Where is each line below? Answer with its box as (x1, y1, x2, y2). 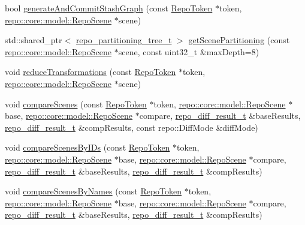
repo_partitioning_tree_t (76, 34, 172, 46)
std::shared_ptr (5, 34, 62, 46)
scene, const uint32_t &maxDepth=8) (118, 45, 259, 58)
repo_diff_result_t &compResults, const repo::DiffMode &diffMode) (5, 121, 258, 133)
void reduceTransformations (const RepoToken (5, 65, 176, 78)
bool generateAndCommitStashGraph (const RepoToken (5, 2, 213, 14)
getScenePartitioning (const (188, 34, 290, 46)
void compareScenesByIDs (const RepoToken (5, 141, 170, 154)
